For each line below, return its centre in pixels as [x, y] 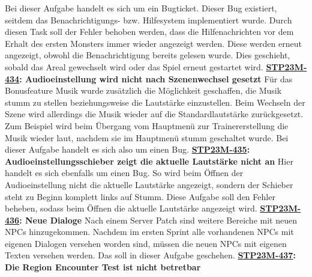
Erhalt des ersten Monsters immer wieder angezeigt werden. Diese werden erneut [153, 43]
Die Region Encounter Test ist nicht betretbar [103, 267]
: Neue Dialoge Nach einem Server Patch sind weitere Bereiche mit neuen [158, 220]
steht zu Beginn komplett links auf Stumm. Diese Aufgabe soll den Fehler [140, 196]
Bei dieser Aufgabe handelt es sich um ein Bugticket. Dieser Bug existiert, [141, 8]
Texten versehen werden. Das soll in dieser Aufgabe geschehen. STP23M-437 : [150, 255]
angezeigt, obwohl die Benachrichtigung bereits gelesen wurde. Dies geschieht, [148, 55]
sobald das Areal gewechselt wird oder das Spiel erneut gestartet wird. [134, 66]
